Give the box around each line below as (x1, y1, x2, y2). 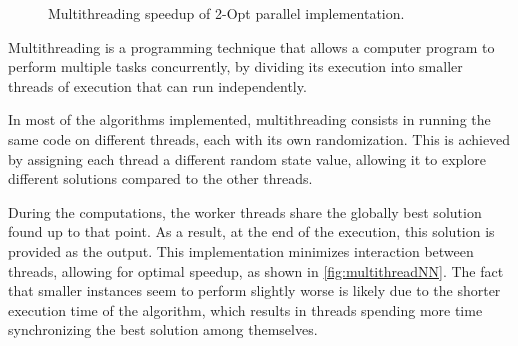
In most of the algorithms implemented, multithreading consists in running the (8, 109, 491, 130)
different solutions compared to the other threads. (8, 168, 313, 189)
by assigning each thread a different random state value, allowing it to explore (8, 148, 486, 169)
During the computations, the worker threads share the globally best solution (8, 201, 482, 222)
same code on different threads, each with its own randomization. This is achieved (8, 128, 511, 149)
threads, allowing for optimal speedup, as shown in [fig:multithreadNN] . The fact (8, 260, 504, 281)
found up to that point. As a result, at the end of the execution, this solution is (8, 221, 495, 242)
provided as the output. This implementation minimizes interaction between (8, 240, 474, 261)
